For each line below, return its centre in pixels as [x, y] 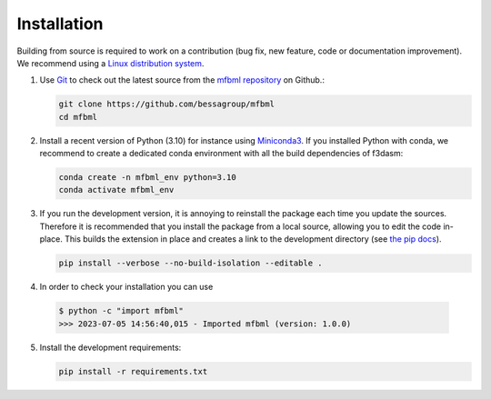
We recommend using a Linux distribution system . [110, 63]
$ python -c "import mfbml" [121, 311]
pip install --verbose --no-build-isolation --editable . [190, 263]
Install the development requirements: [110, 347]
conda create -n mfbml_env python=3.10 [147, 178]
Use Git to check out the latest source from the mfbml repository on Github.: [182, 80]
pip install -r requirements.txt [133, 371]
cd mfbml [78, 117]
